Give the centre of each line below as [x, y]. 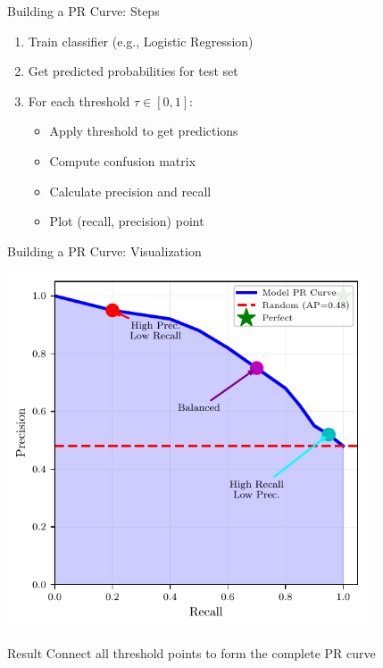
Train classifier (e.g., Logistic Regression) [141, 41]
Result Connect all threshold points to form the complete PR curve [191, 652]
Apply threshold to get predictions [144, 131]
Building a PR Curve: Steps [83, 11]
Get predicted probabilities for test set [133, 71]
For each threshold [79, 100]
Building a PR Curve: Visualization [104, 250]
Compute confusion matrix [123, 160]
